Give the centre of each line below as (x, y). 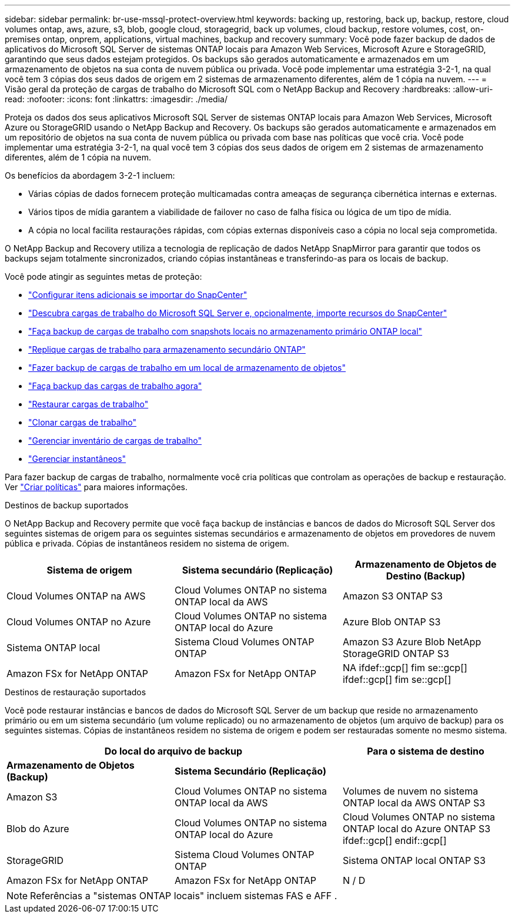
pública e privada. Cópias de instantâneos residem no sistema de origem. (147, 543)
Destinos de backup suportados (67, 505)
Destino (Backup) (426, 576)
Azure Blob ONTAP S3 (392, 622)
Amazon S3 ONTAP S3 (392, 596)
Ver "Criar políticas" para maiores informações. (96, 487)
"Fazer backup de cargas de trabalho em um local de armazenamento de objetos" (187, 368)
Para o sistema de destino (426, 751)
